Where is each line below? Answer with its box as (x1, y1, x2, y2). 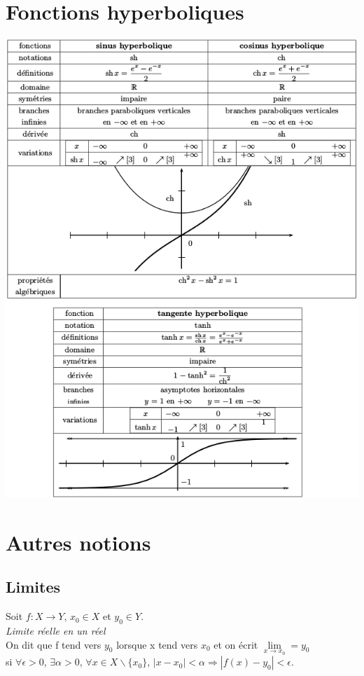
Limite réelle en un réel (6, 623, 106, 638)
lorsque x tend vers (116, 637, 198, 651)
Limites (6, 576, 61, 598)
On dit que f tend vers (6, 637, 101, 651)
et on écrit (213, 637, 258, 651)
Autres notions (6, 527, 151, 556)
